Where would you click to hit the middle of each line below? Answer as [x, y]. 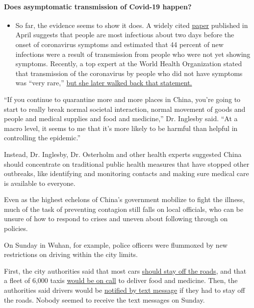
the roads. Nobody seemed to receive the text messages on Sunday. [104, 299]
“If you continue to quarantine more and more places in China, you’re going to [122, 99]
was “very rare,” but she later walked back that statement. [104, 83]
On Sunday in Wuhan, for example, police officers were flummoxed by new [116, 244]
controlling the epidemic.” [42, 138]
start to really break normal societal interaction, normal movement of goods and [125, 109]
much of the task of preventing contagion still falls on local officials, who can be [124, 209]
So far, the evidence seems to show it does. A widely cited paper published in [132, 25]
